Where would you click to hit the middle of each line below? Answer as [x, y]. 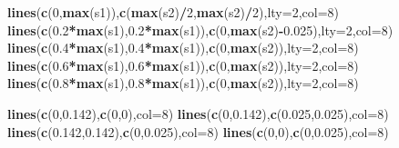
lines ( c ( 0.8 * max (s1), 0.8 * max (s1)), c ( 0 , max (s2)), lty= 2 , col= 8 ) [183, 83]
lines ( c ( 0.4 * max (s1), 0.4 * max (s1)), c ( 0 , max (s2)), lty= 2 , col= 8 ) [183, 48]
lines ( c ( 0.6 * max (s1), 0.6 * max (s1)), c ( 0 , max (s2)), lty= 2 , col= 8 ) [183, 65]
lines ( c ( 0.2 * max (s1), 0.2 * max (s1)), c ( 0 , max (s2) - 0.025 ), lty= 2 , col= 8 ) [200, 30]
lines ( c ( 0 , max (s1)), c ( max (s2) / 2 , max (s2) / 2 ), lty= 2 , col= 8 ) [174, 12]
